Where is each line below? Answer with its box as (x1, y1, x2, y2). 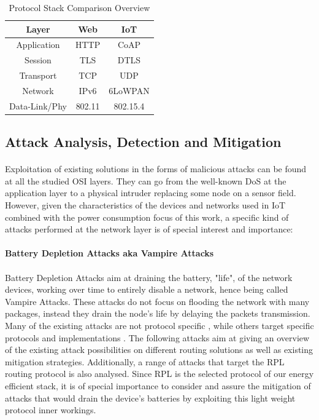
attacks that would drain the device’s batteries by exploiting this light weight (5, 391, 296, 404)
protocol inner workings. (5, 403, 96, 416)
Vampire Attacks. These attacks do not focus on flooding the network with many (5, 295, 310, 307)
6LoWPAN (109, 84, 150, 97)
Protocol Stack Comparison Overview (9, 1, 150, 14)
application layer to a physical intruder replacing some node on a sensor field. (5, 186, 296, 199)
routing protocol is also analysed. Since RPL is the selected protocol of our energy (5, 367, 314, 380)
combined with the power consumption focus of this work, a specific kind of (5, 210, 289, 223)
